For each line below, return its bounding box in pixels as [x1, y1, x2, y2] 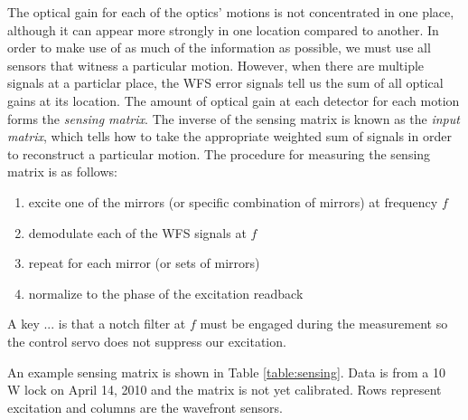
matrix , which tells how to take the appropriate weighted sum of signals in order [7, 127, 452, 146]
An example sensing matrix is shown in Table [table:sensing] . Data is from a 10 [7, 362, 445, 381]
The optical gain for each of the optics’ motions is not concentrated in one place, [7, 3, 454, 21]
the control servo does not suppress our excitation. [7, 331, 286, 350]
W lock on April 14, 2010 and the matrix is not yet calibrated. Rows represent [7, 380, 442, 399]
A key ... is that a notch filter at [7, 314, 186, 333]
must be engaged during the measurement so [200, 314, 448, 333]
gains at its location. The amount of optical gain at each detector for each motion [7, 91, 460, 110]
